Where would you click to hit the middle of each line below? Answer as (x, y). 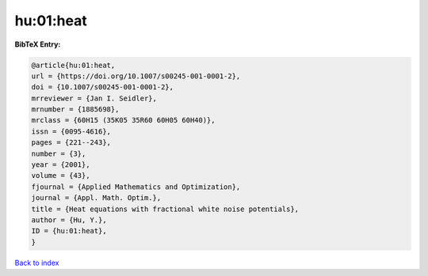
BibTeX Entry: (38, 44)
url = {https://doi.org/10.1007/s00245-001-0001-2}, (136, 76)
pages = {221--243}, (71, 143)
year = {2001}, (61, 165)
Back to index (37, 263)
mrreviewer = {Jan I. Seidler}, (94, 98)
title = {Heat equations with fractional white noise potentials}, (165, 209)
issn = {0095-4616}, (71, 131)
